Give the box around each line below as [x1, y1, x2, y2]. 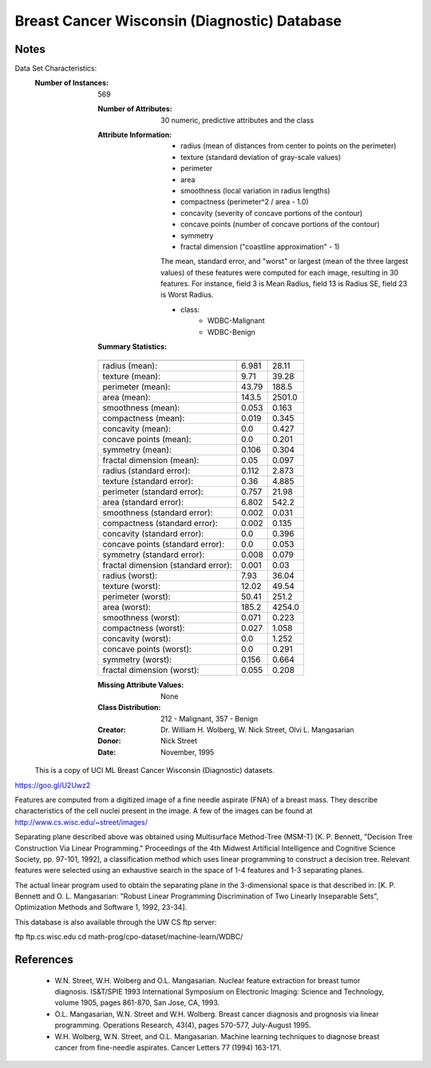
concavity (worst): [102, 633, 172, 644]
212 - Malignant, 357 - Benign [160, 714, 259, 723]
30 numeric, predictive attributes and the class [160, 115, 314, 125]
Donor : [97, 736, 121, 746]
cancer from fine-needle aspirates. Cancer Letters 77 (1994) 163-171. [54, 1043, 282, 1052]
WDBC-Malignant [208, 316, 265, 325]
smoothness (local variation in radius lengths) [180, 185, 330, 195]
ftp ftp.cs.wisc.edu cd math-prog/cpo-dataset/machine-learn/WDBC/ [14, 932, 243, 942]
